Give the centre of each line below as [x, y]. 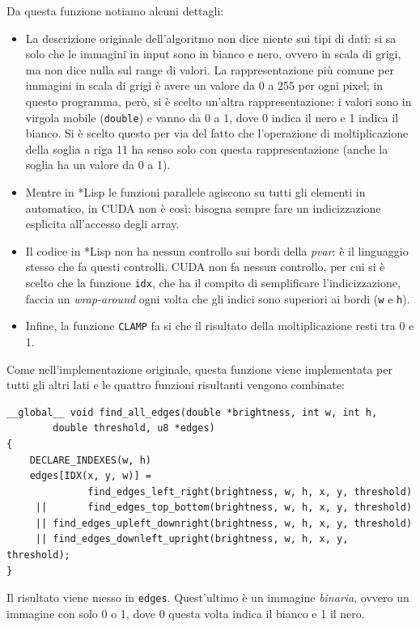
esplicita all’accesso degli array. [102, 224]
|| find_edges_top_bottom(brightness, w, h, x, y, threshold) [224, 508]
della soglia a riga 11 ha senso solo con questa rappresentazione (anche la [207, 148]
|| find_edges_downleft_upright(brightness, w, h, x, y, [192, 539]
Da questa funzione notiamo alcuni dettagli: [115, 11]
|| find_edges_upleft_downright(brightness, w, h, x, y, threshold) [224, 523]
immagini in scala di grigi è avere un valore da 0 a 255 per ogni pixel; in [204, 85]
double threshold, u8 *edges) [134, 428]
